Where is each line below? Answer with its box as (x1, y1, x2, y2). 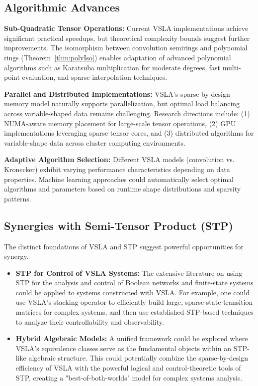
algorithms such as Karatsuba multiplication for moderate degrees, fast (4, 62, 221, 72)
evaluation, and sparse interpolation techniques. (22, 72, 168, 82)
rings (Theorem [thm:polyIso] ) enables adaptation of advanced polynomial (4, 52, 231, 62)
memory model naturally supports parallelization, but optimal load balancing (4, 98, 240, 109)
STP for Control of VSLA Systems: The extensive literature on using (15, 267, 243, 278)
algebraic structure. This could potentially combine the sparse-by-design (28, 353, 249, 363)
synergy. (4, 251, 29, 261)
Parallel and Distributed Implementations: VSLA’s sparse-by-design (4, 88, 230, 99)
